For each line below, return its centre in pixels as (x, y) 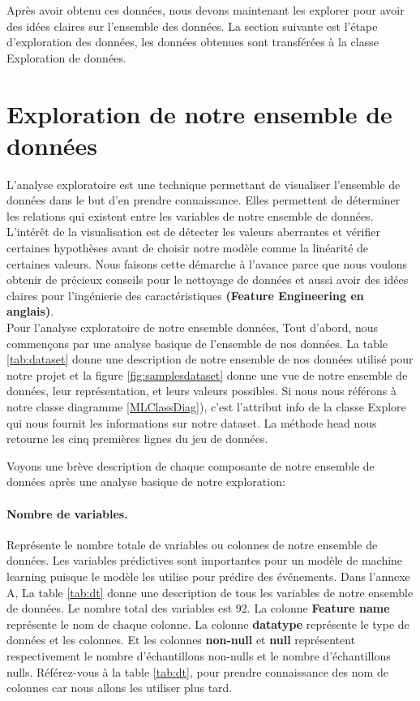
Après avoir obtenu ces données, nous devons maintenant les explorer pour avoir (206, 10)
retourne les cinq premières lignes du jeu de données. (137, 439)
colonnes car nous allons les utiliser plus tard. (120, 688)
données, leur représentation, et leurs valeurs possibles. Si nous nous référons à (201, 391)
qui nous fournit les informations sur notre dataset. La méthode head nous (192, 422)
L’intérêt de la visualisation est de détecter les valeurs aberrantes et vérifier (193, 232)
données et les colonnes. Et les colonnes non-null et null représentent (181, 640)
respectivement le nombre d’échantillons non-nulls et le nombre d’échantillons (199, 655)
